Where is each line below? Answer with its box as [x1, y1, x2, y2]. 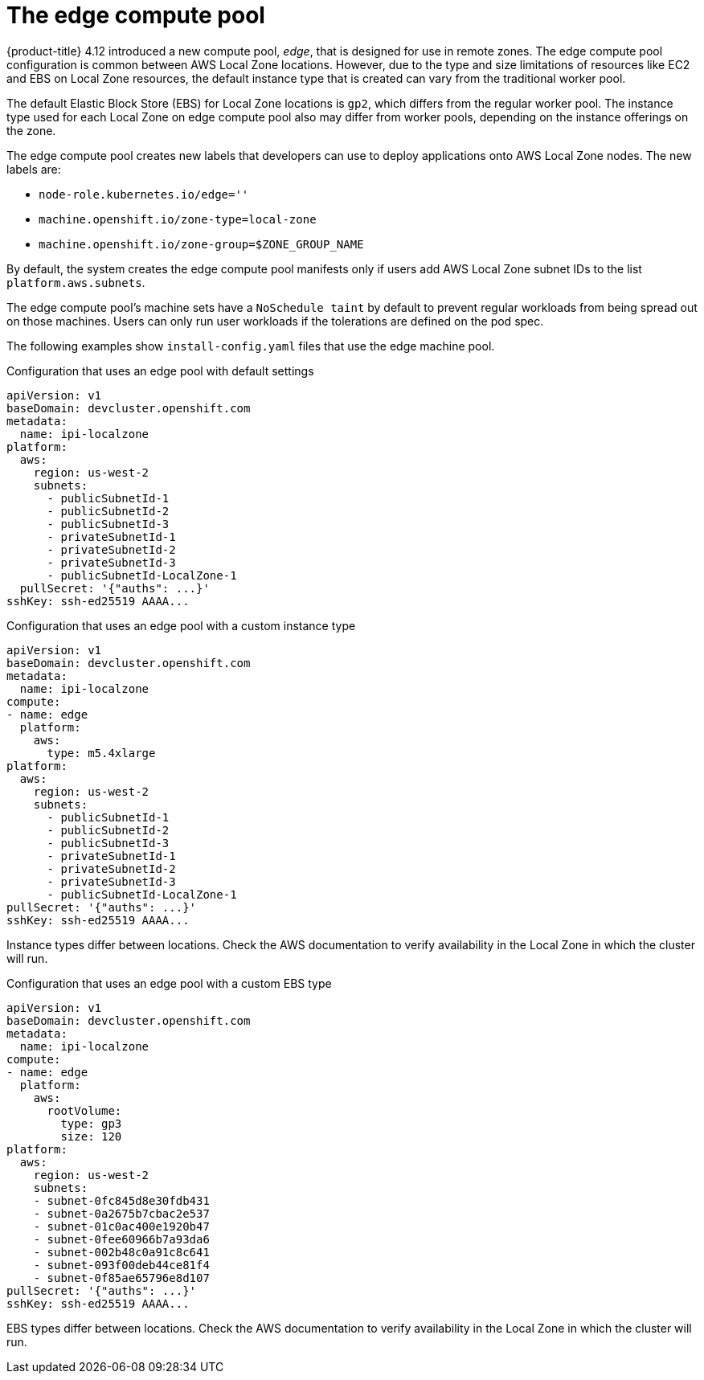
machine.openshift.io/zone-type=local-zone [39, 212, 317, 226]
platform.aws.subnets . [6, 275, 145, 289]
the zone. [6, 123, 56, 137]
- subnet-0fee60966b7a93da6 [33, 1232, 210, 1246]
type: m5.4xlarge [47, 746, 156, 760]
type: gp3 [60, 1116, 122, 1130]
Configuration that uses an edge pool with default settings [6, 363, 314, 378]
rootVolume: [47, 1104, 122, 1117]
